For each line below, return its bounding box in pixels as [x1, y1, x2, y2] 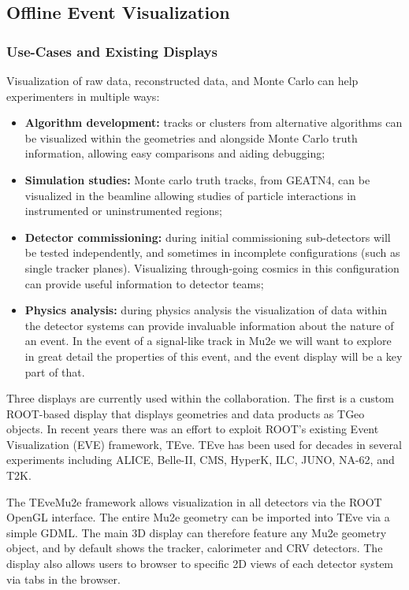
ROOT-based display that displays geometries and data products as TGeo [6, 405, 365, 421]
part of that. [24, 363, 85, 380]
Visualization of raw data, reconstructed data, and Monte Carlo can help [6, 72, 359, 88]
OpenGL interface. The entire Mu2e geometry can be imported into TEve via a [6, 509, 390, 525]
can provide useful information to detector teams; [24, 275, 264, 291]
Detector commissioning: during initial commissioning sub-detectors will [24, 228, 391, 245]
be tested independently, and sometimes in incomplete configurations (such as [24, 244, 400, 261]
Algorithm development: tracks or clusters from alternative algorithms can [24, 114, 403, 131]
